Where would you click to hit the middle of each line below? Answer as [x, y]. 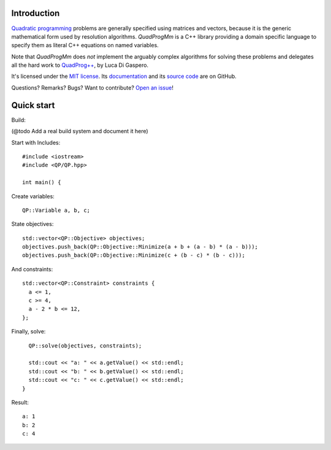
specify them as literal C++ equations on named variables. [85, 45]
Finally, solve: [29, 332]
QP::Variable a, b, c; [56, 210]
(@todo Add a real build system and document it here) [80, 131]
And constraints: [32, 269]
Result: [20, 402]
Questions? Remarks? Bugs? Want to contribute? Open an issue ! [93, 87]
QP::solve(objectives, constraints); [85, 346]
